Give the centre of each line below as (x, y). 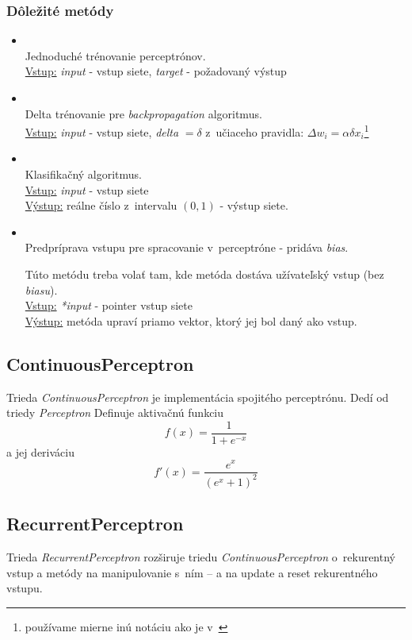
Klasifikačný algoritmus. (84, 174)
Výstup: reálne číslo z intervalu (101, 205)
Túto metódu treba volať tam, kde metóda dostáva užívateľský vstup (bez (204, 274)
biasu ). (41, 289)
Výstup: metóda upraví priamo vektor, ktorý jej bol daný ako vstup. (191, 320)
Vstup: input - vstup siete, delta (102, 131)
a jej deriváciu (40, 451)
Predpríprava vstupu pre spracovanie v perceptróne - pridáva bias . (187, 247)
